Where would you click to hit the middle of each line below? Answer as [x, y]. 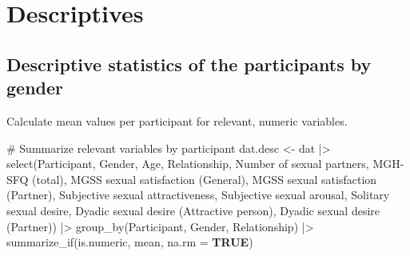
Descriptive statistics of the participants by [189, 64]
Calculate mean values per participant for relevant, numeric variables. [177, 120]
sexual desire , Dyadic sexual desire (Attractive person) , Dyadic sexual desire [193, 210]
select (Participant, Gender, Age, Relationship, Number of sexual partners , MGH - [205, 164]
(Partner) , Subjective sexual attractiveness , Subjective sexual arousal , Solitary [198, 195]
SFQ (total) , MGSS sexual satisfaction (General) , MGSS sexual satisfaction [192, 179]
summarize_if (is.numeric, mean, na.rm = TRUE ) [130, 242]
